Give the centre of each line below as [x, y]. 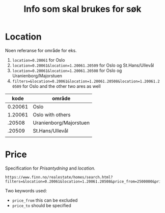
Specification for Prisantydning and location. [50, 168]
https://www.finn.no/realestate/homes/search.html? [59, 177]
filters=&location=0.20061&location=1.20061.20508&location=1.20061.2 [86, 81]
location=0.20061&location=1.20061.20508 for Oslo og [67, 71]
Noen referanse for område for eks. [41, 50]
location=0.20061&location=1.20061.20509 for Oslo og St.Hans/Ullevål [83, 65]
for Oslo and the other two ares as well [61, 86]
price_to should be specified [41, 205]
